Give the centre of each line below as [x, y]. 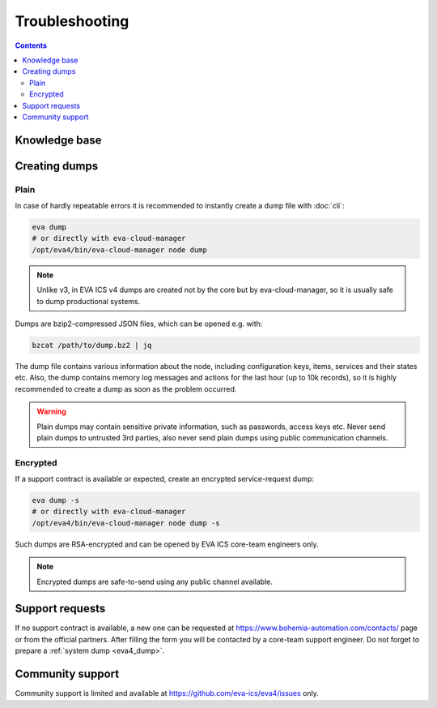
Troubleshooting [72, 21]
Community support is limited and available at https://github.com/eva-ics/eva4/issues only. [167, 693]
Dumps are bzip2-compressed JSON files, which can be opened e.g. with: [139, 324]
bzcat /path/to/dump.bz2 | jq [92, 345]
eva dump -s [56, 500]
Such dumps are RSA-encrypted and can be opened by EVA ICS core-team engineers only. [167, 544]
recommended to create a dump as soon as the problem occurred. [126, 388]
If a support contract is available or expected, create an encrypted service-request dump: [165, 479]
